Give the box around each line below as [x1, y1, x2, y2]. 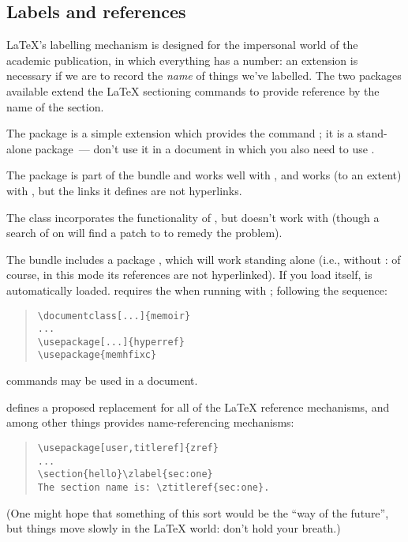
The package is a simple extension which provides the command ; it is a [6, 125, 354, 141]
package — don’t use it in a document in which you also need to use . [35, 140, 375, 156]
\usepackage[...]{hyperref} [37, 336, 185, 348]
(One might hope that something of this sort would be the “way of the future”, [6, 504, 389, 521]
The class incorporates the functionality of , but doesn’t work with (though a [6, 209, 380, 225]
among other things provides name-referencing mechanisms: [6, 414, 294, 431]
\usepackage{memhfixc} [37, 349, 157, 361]
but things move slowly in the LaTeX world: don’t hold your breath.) [6, 520, 341, 536]
